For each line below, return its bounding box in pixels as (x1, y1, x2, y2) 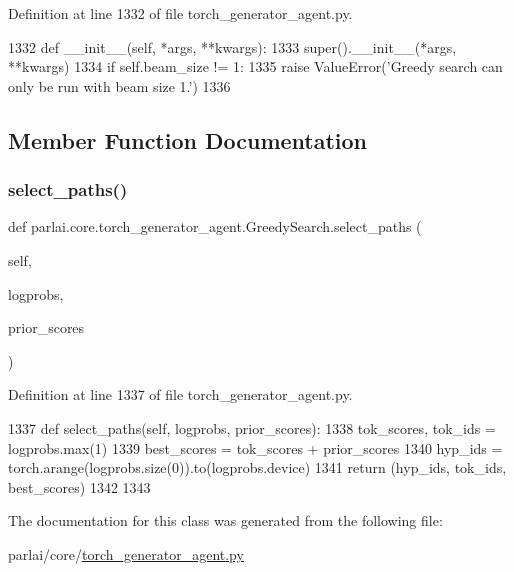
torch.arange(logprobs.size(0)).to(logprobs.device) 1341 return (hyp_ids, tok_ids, (8, 457, 507, 478)
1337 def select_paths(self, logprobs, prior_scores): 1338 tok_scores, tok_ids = (8, 417, 496, 438)
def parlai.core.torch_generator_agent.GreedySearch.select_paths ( (8, 216, 422, 237)
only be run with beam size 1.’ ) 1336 (8, 75, 231, 96)
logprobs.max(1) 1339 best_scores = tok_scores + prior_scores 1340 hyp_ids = (8, 437, 503, 458)
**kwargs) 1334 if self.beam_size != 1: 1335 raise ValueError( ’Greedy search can (8, 56, 503, 77)
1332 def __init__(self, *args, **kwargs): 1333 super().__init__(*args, (8, 36, 457, 57)
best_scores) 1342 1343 (8, 476, 151, 497)
